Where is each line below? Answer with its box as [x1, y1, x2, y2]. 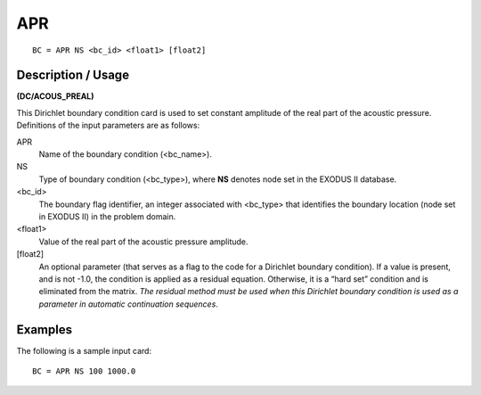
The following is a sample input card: [16, 345, 151, 356]
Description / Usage [16, 68, 129, 83]
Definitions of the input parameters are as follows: [16, 120, 200, 131]
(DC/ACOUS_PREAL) [16, 91, 94, 102]
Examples [16, 322, 73, 337]
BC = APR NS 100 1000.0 [32, 366, 136, 376]
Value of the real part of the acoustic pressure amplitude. [38, 236, 249, 247]
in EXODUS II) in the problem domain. [38, 210, 176, 222]
